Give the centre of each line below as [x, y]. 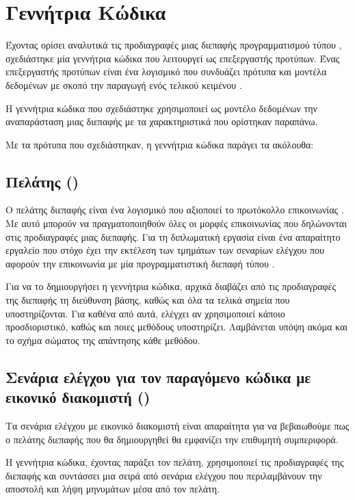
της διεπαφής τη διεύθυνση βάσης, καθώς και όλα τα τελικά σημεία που [148, 300]
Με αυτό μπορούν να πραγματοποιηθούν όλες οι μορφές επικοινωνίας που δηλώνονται [176, 223]
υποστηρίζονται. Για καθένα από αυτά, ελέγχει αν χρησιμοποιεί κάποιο [145, 313]
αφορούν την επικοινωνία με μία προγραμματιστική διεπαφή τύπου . [140, 263]
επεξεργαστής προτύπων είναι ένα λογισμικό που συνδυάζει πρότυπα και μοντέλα [166, 71]
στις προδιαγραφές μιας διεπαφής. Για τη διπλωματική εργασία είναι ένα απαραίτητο [173, 236]
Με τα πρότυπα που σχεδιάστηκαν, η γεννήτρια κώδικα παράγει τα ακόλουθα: [160, 144]
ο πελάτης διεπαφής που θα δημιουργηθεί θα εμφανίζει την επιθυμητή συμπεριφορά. [172, 439]
